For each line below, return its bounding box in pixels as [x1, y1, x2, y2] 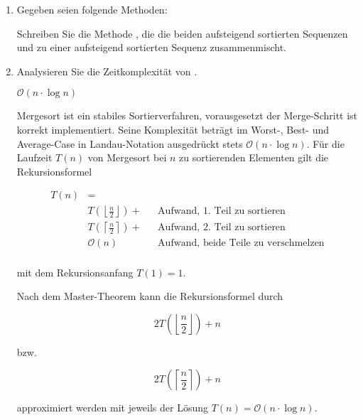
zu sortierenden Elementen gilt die [179, 150, 329, 165]
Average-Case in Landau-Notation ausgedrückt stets [16, 136, 243, 151]
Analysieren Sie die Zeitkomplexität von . [16, 63, 197, 78]
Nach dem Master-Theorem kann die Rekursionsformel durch [16, 289, 283, 303]
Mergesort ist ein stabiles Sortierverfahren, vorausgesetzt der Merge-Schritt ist [16, 108, 358, 123]
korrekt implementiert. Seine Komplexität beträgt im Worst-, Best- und [16, 122, 330, 136]
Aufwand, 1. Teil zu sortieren [158, 206, 286, 217]
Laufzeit [16, 150, 53, 165]
